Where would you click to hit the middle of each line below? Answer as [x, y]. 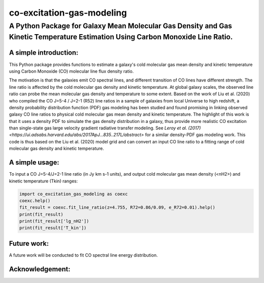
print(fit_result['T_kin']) [53, 228]
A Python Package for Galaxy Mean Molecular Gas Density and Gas [121, 26]
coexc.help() [35, 201]
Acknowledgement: [40, 269]
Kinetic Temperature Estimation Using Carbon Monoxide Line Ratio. [121, 37]
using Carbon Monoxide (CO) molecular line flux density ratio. [71, 71]
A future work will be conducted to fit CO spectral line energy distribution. [83, 255]
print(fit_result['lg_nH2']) [54, 221]
